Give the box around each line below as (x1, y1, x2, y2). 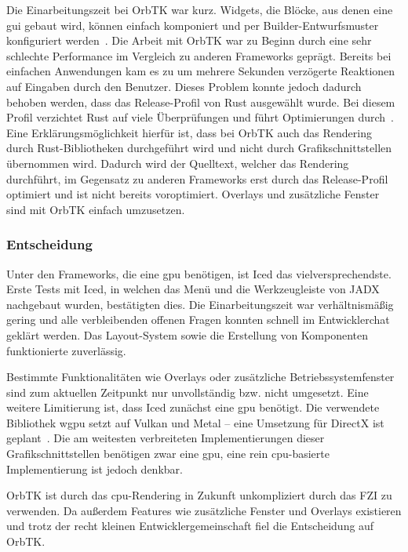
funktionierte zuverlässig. (6, 342, 126, 358)
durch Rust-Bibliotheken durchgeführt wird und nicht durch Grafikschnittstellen (6, 140, 392, 156)
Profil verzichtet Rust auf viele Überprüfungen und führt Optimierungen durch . (6, 109, 394, 125)
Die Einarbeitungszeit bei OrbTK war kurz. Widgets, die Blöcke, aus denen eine (6, 2, 393, 17)
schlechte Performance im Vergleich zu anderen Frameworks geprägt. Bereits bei (6, 47, 392, 64)
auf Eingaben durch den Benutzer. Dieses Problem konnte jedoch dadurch (6, 78, 362, 94)
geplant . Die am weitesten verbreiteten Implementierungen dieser (6, 430, 325, 446)
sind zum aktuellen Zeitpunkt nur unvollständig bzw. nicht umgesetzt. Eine (6, 383, 369, 400)
